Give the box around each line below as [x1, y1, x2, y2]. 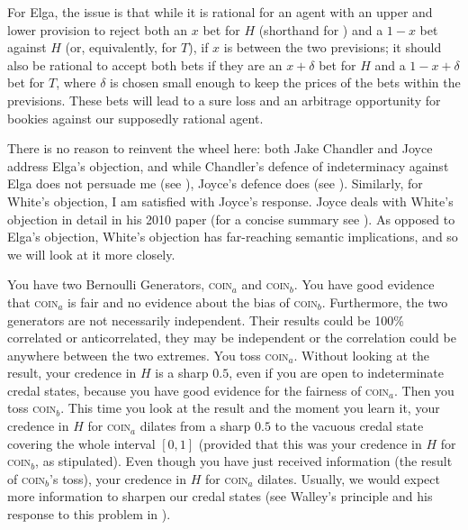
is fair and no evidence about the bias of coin [67, 292, 318, 311]
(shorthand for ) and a [258, 20, 383, 39]
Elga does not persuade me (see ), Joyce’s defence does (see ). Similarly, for [7, 174, 423, 193]
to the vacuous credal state [274, 416, 424, 435]
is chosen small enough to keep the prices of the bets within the [110, 73, 461, 92]
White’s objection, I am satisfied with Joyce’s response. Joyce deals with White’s [7, 191, 454, 210]
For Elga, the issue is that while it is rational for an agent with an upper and [7, 3, 433, 21]
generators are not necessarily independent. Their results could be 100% [7, 310, 404, 329]
